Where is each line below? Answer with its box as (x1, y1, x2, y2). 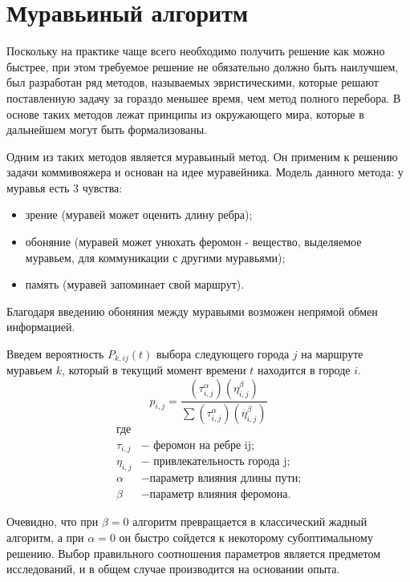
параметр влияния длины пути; (149, 473, 302, 485)
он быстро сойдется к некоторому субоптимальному (119, 528, 373, 545)
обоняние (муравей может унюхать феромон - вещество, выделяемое (25, 233, 362, 250)
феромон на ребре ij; (153, 440, 254, 451)
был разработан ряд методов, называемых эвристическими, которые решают (6, 74, 379, 91)
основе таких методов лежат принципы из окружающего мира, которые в (6, 105, 364, 122)
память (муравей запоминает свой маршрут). (25, 276, 245, 293)
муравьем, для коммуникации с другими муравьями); (25, 249, 286, 265)
